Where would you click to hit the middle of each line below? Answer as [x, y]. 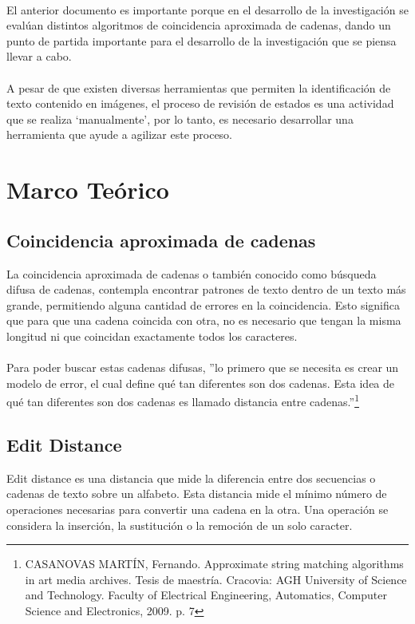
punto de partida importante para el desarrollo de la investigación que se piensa [202, 40]
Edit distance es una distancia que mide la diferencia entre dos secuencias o [191, 478]
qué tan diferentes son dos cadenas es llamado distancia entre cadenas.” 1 [183, 400]
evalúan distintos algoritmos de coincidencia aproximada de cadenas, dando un [199, 25]
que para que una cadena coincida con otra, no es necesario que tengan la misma [204, 320]
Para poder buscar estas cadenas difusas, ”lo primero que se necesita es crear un [203, 367]
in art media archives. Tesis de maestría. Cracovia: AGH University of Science [216, 579]
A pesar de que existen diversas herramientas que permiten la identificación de [199, 87]
